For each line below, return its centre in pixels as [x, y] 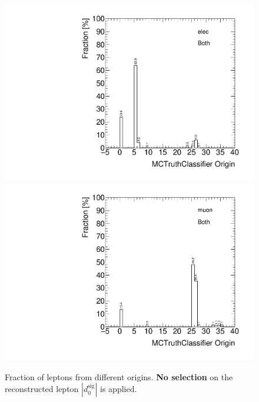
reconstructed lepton [42, 389]
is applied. [119, 389]
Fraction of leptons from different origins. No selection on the [119, 376]
